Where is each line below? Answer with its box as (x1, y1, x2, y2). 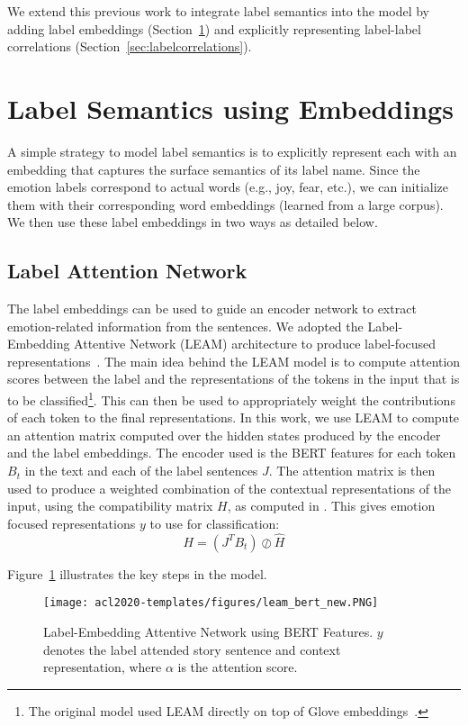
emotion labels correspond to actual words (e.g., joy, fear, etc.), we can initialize (7, 177, 448, 196)
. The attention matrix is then (268, 461, 436, 480)
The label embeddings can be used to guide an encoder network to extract (7, 299, 417, 318)
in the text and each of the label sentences (24, 461, 258, 480)
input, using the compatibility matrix (7, 496, 213, 515)
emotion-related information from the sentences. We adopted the (7, 316, 364, 335)
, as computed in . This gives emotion (227, 496, 436, 515)
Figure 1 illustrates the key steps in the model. (7, 564, 267, 583)
